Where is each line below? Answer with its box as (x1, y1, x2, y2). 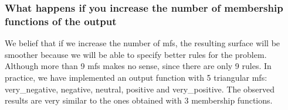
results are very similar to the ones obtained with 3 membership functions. (5, 94, 273, 106)
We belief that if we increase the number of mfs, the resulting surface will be (5, 37, 280, 49)
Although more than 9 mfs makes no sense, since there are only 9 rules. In (5, 60, 272, 72)
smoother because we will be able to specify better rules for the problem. (5, 48, 267, 60)
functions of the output (5, 13, 117, 28)
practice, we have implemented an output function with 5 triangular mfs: (5, 71, 267, 83)
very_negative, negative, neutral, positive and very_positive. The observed (5, 82, 275, 95)
